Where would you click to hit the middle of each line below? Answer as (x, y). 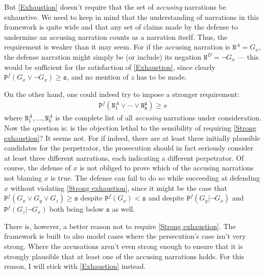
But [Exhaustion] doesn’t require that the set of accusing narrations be (115, 7)
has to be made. (162, 77)
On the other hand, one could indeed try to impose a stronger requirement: (122, 94)
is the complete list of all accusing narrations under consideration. (158, 118)
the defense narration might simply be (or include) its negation (103, 56)
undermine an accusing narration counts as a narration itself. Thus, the (116, 36)
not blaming (23, 177)
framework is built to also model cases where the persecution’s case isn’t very (125, 236)
